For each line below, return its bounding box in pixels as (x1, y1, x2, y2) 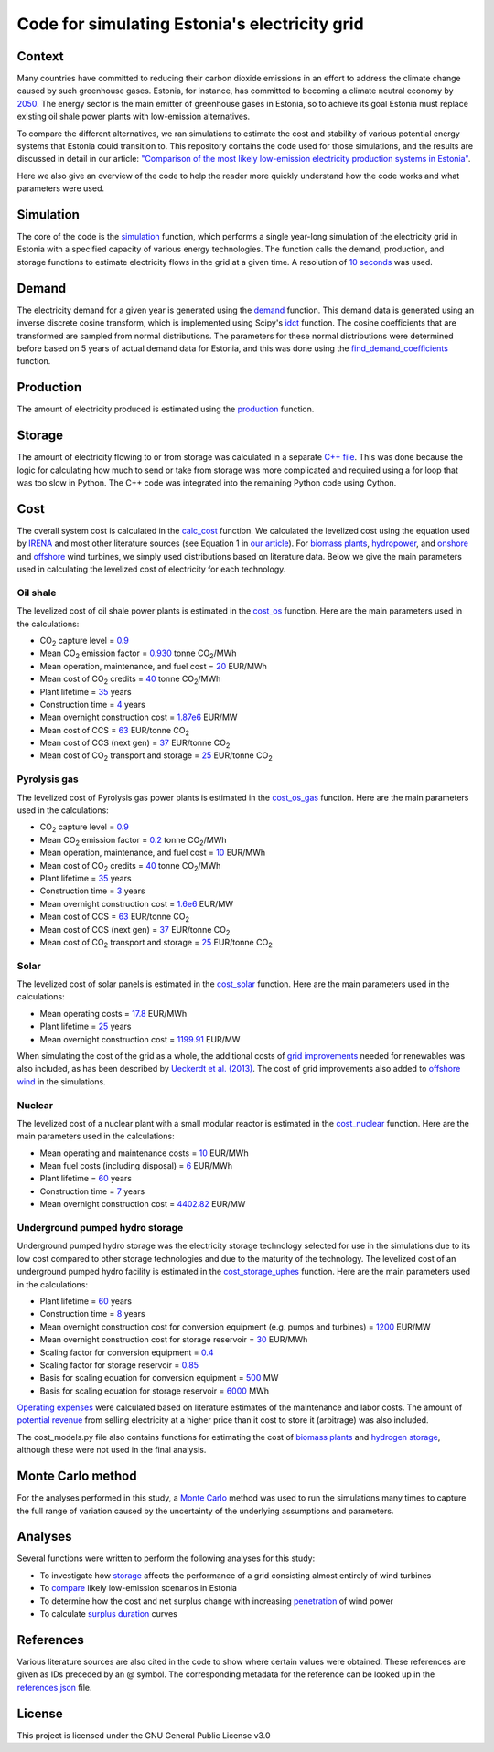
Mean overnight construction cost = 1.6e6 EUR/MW (39, 898, 233, 909)
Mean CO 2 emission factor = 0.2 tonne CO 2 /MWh (39, 834, 227, 848)
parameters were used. (16, 183, 105, 194)
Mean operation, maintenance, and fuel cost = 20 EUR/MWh (39, 660, 267, 671)
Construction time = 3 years (39, 885, 145, 896)
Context (16, 48, 64, 64)
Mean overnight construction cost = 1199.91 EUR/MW (39, 1033, 241, 1044)
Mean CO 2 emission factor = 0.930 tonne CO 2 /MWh (39, 647, 237, 661)
